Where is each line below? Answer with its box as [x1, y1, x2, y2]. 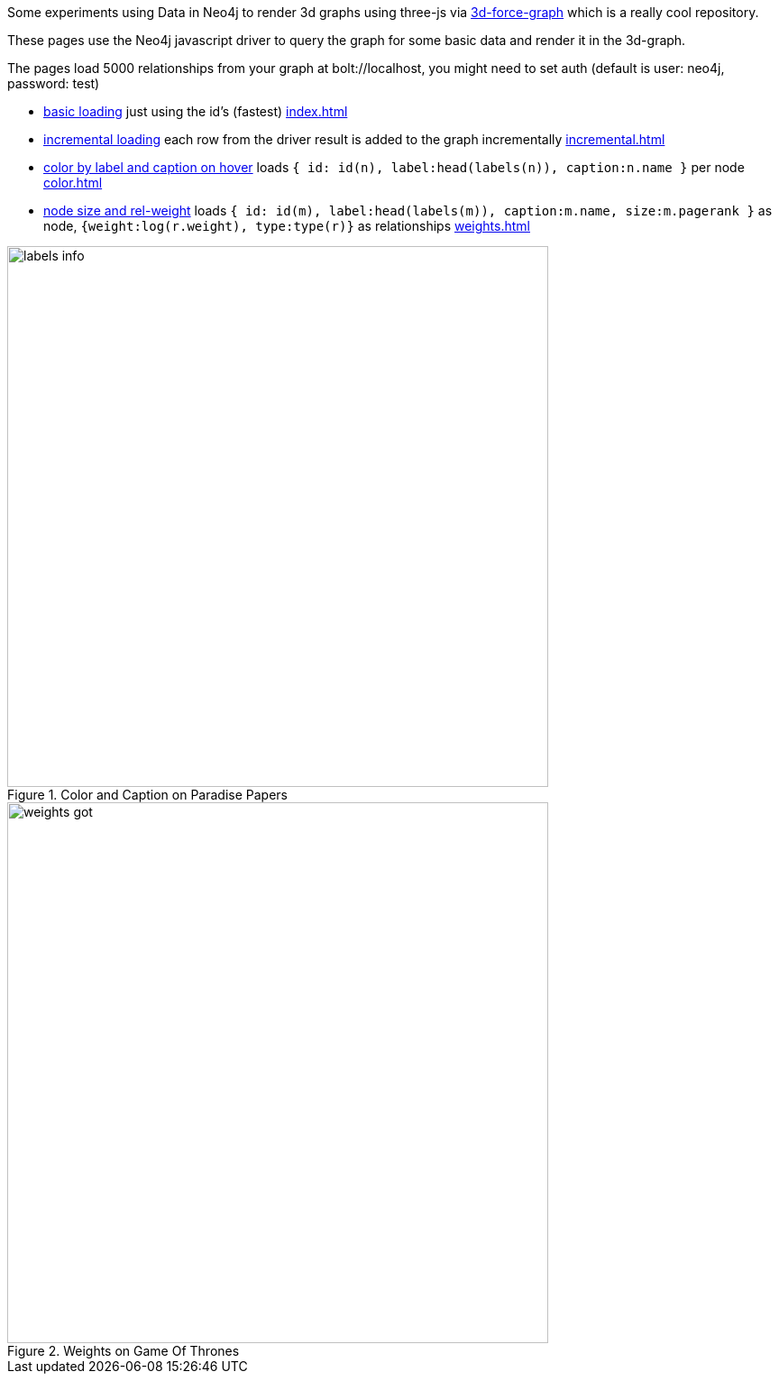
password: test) [7, 76, 100, 91]
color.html [43, 175, 103, 190]
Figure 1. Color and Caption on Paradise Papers [7, 787, 289, 802]
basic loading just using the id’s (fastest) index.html [43, 104, 348, 119]
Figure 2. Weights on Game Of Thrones [7, 1343, 240, 1358]
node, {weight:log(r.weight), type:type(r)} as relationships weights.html [43, 218, 530, 233]
